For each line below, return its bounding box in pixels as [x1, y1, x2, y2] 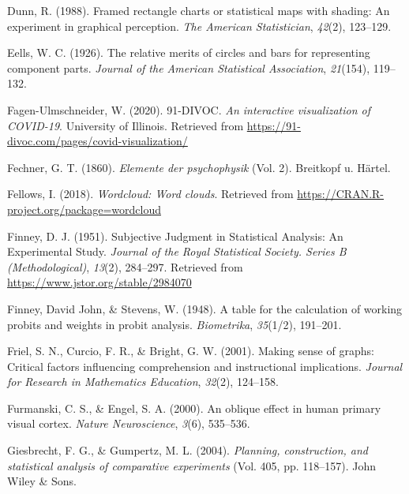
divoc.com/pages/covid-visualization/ [7, 133, 188, 149]
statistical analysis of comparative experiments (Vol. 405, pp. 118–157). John [7, 457, 377, 473]
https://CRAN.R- [297, 185, 385, 202]
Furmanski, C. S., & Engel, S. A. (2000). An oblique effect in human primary [7, 399, 381, 416]
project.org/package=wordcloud [7, 200, 161, 217]
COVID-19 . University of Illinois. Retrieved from [7, 117, 244, 133]
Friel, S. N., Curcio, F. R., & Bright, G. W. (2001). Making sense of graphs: [7, 342, 374, 359]
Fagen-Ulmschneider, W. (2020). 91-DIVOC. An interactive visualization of [7, 101, 371, 118]
